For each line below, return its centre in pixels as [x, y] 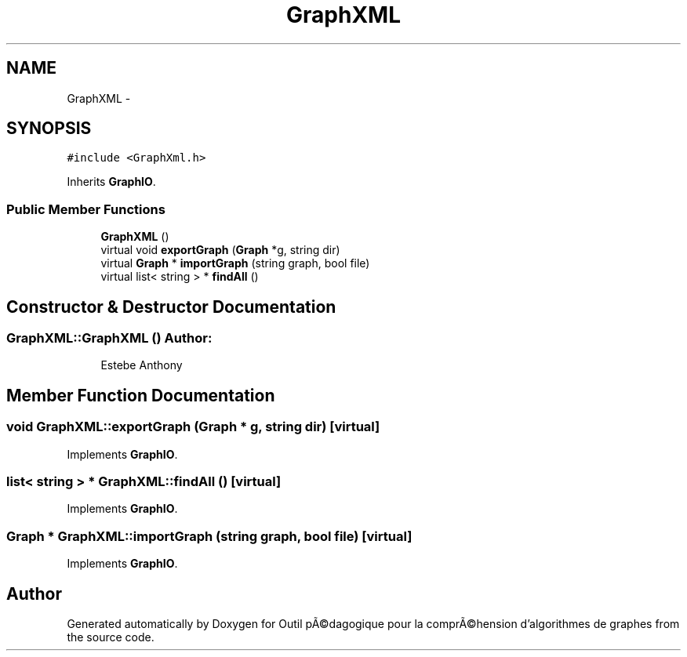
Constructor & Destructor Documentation [171, 307]
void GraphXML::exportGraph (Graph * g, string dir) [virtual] [193, 427]
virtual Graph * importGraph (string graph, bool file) [235, 263]
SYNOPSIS [49, 129]
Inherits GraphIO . [111, 182]
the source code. [111, 637]
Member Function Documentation [141, 395]
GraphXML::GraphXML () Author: [109, 338]
